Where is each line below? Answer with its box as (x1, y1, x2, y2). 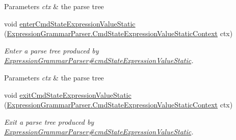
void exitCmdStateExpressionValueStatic (4, 89, 132, 100)
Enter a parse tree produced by (4, 45, 99, 55)
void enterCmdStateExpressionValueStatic (4, 18, 136, 29)
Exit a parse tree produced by (4, 116, 94, 127)
